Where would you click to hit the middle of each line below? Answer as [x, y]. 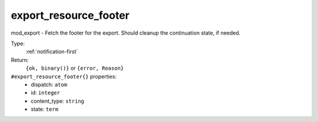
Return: [20, 60]
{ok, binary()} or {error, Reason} [74, 68]
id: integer [45, 93]
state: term [45, 109]
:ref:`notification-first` [52, 52]
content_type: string [58, 101]
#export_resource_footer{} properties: [64, 76]
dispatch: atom [49, 84]
